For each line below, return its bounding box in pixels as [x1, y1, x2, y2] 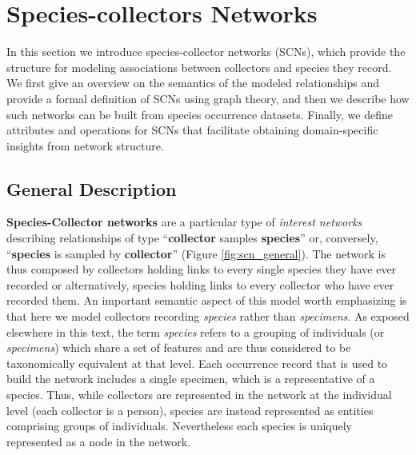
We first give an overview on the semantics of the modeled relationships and [6, 74, 379, 91]
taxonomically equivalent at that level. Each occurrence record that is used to [6, 354, 388, 371]
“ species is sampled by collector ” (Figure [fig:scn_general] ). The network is [6, 245, 386, 261]
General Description [6, 176, 177, 201]
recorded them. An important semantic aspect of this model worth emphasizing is [6, 292, 407, 309]
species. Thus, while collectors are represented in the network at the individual [6, 386, 392, 403]
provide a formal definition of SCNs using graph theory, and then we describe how [6, 90, 410, 106]
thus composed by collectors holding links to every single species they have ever [6, 261, 397, 277]
